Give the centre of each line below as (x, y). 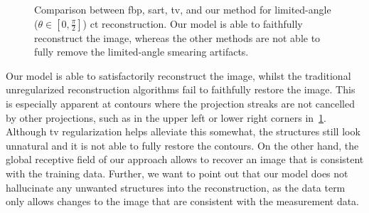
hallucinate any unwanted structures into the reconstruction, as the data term (176, 187)
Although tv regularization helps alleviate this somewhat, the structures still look (183, 131)
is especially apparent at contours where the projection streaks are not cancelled (180, 103)
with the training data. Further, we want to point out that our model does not (177, 173)
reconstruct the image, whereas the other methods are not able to (177, 37)
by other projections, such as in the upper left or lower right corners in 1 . (166, 117)
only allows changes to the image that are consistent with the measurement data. (183, 201)
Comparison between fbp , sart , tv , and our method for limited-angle (183, 9)
